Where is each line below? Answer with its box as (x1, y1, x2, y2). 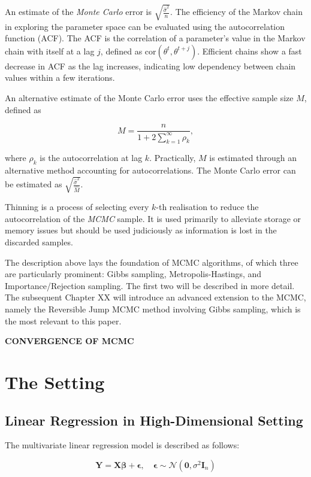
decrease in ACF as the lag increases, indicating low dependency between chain (5, 59, 296, 72)
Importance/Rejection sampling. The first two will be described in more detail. (5, 279, 295, 291)
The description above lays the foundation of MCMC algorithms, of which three (5, 256, 298, 268)
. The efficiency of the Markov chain (170, 5, 303, 18)
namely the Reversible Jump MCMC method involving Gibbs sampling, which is (5, 303, 301, 315)
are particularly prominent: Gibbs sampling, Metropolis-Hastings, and (5, 268, 262, 280)
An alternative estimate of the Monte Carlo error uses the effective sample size (5, 91, 294, 104)
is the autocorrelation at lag (40, 151, 143, 164)
